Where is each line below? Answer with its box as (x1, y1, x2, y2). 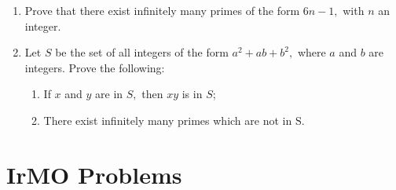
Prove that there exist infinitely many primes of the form (24, 2, 300, 18)
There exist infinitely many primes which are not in (43, 111, 292, 128)
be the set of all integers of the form (55, 44, 229, 60)
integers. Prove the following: (24, 59, 165, 75)
